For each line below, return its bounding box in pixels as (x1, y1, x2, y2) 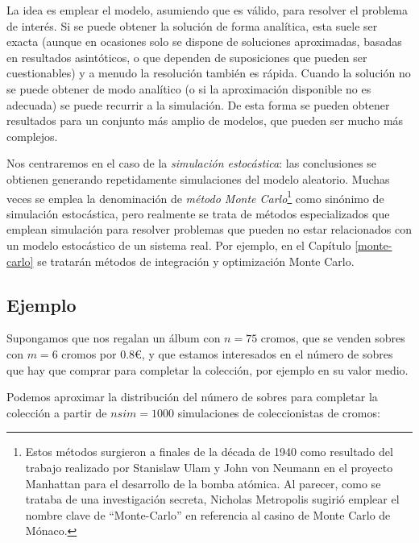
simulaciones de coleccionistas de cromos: (177, 404, 380, 421)
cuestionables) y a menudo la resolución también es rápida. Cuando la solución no (6, 64, 411, 81)
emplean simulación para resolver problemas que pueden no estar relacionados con (6, 221, 413, 238)
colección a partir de (6, 404, 107, 421)
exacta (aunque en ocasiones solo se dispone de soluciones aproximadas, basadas (6, 33, 402, 50)
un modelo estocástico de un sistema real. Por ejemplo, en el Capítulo (6, 236, 351, 253)
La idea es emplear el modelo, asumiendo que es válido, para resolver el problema (6, 2, 409, 18)
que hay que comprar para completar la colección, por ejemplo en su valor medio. (6, 361, 409, 378)
